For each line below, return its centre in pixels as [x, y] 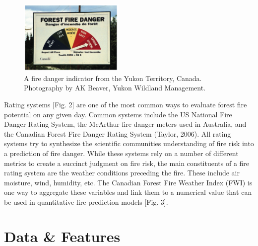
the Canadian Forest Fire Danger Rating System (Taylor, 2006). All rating [118, 133]
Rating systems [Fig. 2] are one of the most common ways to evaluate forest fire [126, 104]
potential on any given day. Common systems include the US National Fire [118, 114]
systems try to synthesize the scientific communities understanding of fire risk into [129, 143]
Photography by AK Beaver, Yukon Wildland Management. [115, 88]
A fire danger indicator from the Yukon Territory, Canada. [113, 78]
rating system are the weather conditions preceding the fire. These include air [122, 173]
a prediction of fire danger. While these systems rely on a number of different [121, 153]
